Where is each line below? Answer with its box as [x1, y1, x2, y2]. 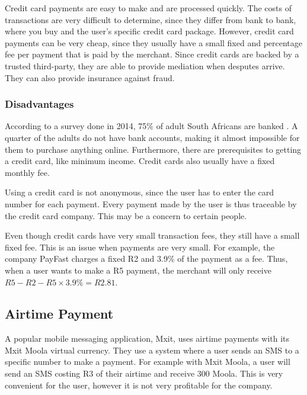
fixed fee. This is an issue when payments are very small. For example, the [5, 240, 275, 253]
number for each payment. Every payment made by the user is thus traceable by [5, 197, 297, 210]
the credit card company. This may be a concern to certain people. [5, 209, 247, 221]
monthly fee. [5, 166, 50, 178]
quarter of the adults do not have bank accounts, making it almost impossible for [5, 131, 300, 143]
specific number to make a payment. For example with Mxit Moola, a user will [5, 355, 290, 368]
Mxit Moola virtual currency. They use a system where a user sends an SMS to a [5, 343, 299, 356]
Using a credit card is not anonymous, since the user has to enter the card [5, 186, 274, 198]
